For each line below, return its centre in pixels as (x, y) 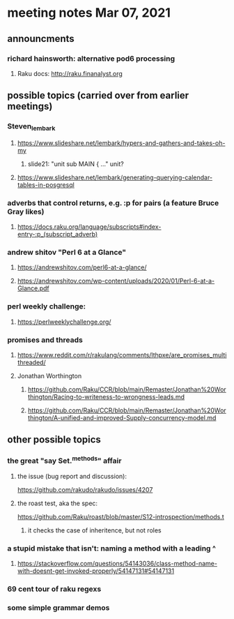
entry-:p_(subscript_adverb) (57, 234)
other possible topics (54, 440)
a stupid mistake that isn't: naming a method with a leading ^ (112, 549)
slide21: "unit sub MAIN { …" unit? (76, 164)
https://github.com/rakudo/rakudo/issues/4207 (85, 490)
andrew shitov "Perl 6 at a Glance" (67, 253)
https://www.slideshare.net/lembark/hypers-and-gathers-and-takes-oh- (121, 143)
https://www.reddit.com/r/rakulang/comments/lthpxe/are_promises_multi (122, 355)
